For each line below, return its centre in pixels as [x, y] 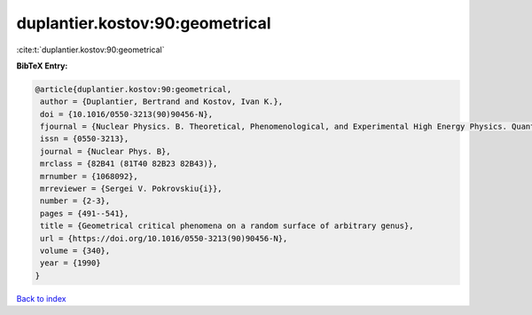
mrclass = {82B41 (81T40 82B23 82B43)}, [129, 164]
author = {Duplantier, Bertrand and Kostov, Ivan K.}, [162, 102]
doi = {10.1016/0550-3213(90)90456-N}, [126, 114]
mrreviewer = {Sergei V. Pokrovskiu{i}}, [131, 189]
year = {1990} [70, 263]
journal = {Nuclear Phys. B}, [106, 151]
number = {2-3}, [75, 201]
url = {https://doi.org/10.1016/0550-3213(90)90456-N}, [164, 238]
